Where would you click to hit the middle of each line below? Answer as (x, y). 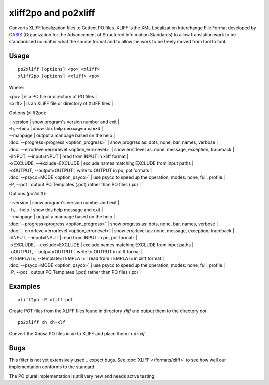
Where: (17, 87)
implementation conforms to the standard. (52, 367)
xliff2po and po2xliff (52, 13)
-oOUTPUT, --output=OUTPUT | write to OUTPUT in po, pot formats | (81, 170)
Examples (25, 287)
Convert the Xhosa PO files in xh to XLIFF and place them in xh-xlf (77, 333)
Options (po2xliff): (28, 193)
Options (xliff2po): (28, 113)
